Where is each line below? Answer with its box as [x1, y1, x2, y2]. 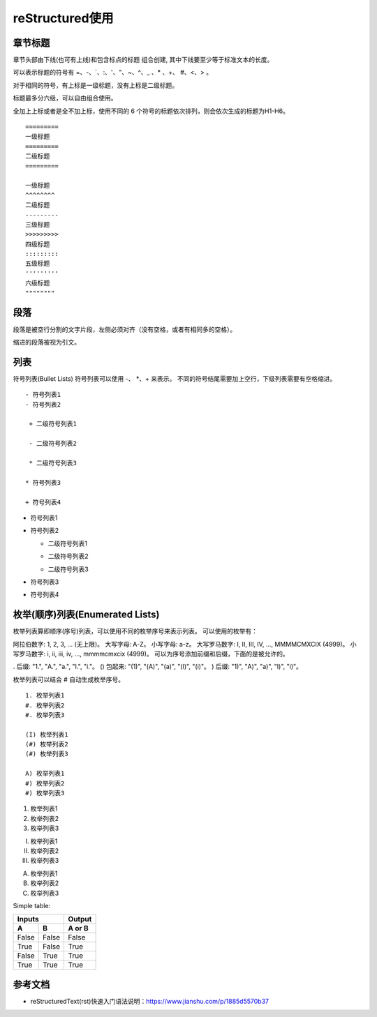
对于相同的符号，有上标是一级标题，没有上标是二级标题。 [13, 81, 178, 89]
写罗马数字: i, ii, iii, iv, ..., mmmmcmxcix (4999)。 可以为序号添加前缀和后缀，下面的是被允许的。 [13, 649, 289, 658]
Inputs [17, 914, 39, 924]
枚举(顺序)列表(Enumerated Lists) [13, 609, 160, 621]
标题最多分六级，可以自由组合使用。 [13, 94, 117, 103]
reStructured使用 [13, 10, 114, 26]
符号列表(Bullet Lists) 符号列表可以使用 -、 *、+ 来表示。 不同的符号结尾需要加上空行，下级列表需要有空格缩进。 [13, 374, 337, 383]
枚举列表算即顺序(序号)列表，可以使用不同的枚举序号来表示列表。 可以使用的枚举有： [13, 627, 258, 635]
